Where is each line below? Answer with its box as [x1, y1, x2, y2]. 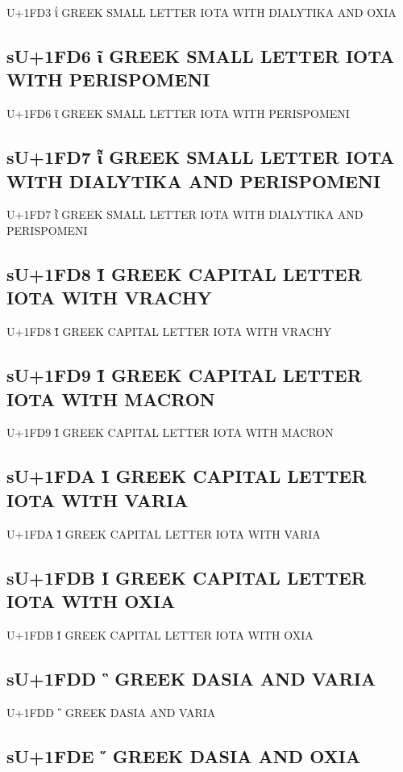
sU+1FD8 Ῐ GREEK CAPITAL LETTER [6, 261, 362, 286]
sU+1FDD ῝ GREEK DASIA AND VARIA [6, 665, 376, 690]
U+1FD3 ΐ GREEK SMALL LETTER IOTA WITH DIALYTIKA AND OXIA [6, 4, 397, 20]
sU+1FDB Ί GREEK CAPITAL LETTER [6, 564, 366, 589]
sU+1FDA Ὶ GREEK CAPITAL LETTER [6, 464, 367, 489]
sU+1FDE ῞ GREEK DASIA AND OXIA [6, 743, 361, 768]
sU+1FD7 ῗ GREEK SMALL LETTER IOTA [6, 145, 395, 170]
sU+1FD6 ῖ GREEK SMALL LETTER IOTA [6, 43, 395, 68]
